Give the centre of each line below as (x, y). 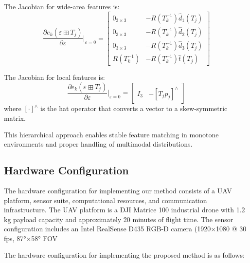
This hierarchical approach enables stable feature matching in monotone (111, 134)
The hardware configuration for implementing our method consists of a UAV (118, 190)
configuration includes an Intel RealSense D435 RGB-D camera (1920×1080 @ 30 (125, 229)
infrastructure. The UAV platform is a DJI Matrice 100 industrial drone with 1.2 (125, 210)
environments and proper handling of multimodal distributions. (98, 144)
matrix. (15, 118)
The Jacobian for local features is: (54, 77)
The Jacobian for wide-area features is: (62, 6)
